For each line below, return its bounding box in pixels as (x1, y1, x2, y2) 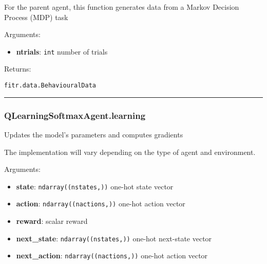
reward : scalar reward (16, 216, 88, 226)
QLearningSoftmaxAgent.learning (4, 109, 146, 121)
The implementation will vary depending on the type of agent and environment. (4, 146, 256, 157)
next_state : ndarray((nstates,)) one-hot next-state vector (16, 233, 212, 243)
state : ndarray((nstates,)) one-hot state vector (16, 181, 174, 191)
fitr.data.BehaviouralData (4, 82, 96, 90)
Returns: (4, 63, 31, 74)
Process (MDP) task (4, 11, 68, 22)
